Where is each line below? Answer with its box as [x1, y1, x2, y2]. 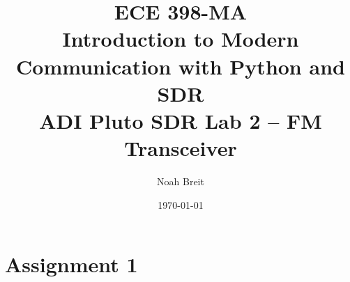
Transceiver [124, 134, 237, 162]
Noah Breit [157, 174, 204, 189]
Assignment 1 [5, 250, 138, 279]
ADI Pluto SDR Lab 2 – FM [39, 106, 322, 134]
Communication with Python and [16, 52, 345, 80]
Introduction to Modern [62, 24, 299, 53]
